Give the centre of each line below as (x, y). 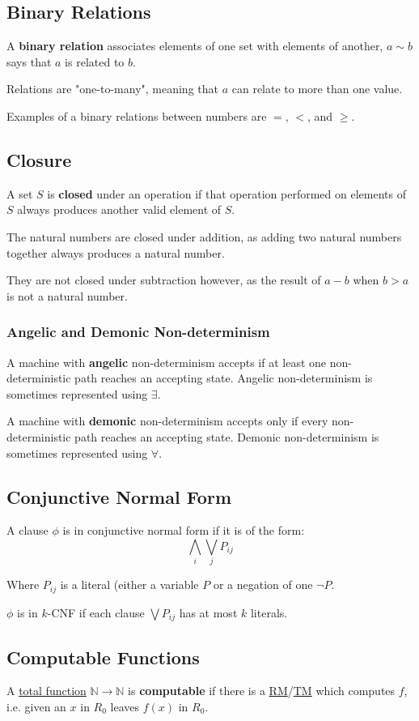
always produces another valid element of (119, 209)
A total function (47, 691)
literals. (269, 612)
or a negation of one (263, 584)
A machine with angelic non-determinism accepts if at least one (167, 362)
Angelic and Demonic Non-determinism (138, 332)
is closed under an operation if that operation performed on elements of (226, 193)
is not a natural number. (67, 295)
